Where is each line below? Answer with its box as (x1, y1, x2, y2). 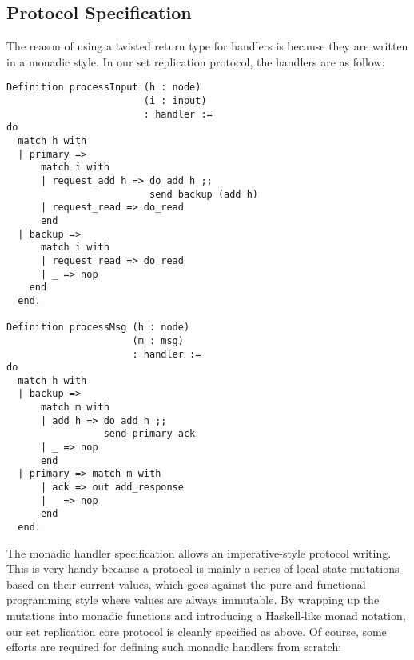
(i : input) (143, 95, 207, 107)
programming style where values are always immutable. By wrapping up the (6, 591, 380, 608)
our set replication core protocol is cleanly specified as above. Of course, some (6, 622, 387, 639)
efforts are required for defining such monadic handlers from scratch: (6, 638, 342, 655)
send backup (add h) (149, 188, 259, 200)
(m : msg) (132, 334, 184, 346)
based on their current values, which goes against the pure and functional (6, 575, 366, 592)
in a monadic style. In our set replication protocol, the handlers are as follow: (6, 53, 385, 70)
